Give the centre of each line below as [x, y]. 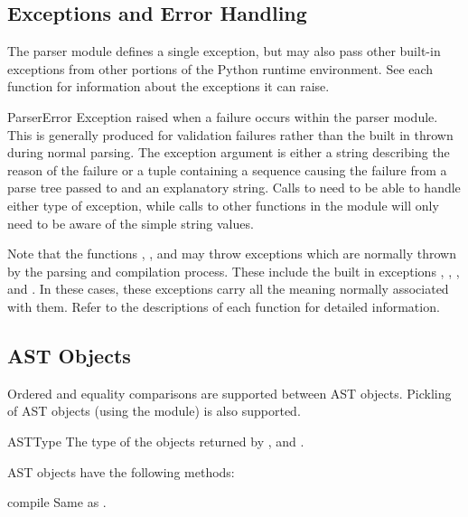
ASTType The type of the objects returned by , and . [156, 441]
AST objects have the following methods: [121, 471]
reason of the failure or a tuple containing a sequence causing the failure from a [227, 169]
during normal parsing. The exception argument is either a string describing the [229, 152]
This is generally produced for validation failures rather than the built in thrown [230, 134]
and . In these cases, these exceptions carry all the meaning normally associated [228, 289]
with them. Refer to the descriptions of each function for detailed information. [224, 306]
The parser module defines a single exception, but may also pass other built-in [224, 51]
